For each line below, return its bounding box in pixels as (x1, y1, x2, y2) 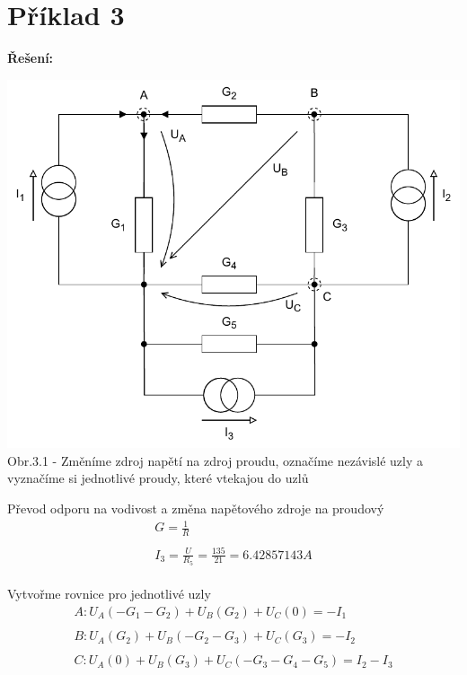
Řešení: (7, 48, 54, 67)
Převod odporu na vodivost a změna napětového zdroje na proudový (7, 499, 384, 518)
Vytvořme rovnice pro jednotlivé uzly (7, 584, 211, 603)
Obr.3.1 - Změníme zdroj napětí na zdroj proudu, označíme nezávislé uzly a (7, 451, 424, 469)
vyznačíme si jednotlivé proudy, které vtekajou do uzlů (7, 469, 309, 487)
